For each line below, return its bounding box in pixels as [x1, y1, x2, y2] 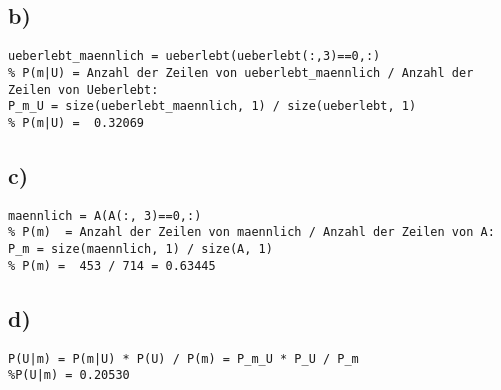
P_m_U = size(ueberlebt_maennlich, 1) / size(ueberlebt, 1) [8, 99, 417, 114]
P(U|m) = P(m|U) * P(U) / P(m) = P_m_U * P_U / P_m [8, 351, 359, 366]
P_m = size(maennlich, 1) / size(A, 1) [8, 242, 273, 256]
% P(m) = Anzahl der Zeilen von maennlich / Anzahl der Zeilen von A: [8, 225, 495, 240]
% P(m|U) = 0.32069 [8, 115, 145, 130]
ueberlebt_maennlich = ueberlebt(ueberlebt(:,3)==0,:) [8, 49, 381, 64]
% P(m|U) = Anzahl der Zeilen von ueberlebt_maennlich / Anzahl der [8, 65, 474, 80]
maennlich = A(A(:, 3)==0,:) [8, 208, 202, 223]
